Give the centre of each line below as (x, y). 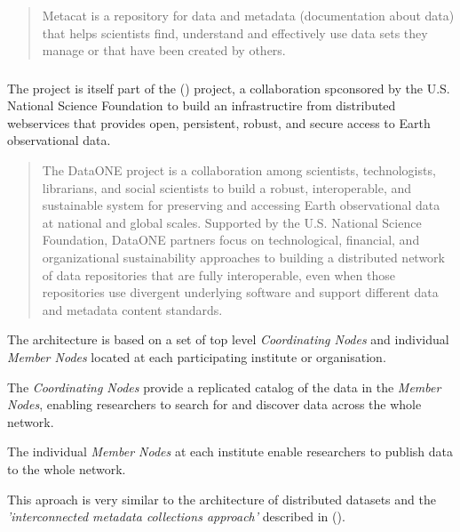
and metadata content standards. (132, 309)
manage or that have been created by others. (164, 50)
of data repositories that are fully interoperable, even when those (218, 274)
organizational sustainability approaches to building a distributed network (244, 258)
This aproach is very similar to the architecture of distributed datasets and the (222, 499)
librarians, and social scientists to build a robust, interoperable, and (227, 187)
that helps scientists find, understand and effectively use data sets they (235, 32)
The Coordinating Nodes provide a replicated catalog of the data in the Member (224, 387)
